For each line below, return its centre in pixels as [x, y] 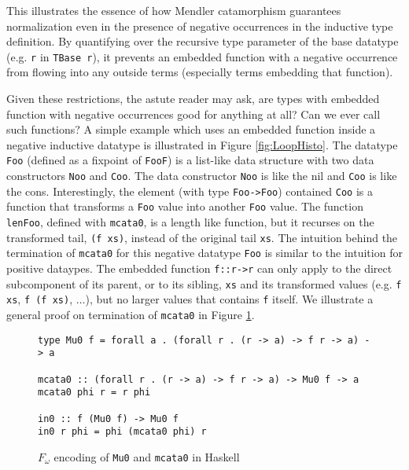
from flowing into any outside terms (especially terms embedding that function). [200, 72]
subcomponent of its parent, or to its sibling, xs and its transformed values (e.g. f [204, 283]
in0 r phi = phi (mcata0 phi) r [122, 432]
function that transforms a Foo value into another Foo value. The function [185, 206]
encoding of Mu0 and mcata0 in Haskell [147, 456]
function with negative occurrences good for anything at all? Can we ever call [193, 114]
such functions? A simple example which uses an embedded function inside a [191, 129]
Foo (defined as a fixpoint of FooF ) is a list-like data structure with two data [190, 160]
